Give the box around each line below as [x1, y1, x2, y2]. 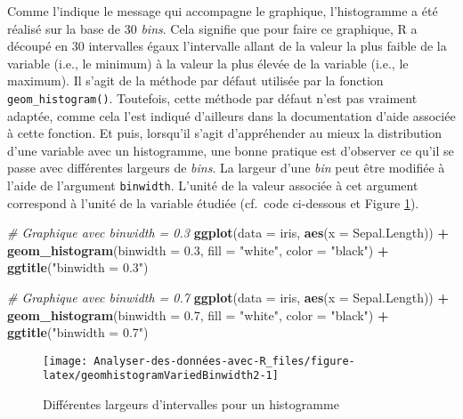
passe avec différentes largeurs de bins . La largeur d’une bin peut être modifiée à [7, 158, 445, 177]
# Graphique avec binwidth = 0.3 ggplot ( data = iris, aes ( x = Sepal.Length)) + [7, 223, 449, 242]
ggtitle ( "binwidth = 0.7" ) [7, 323, 149, 342]
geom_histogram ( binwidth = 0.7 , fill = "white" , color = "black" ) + [7, 305, 389, 324]
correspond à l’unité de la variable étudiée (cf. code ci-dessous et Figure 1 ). [7, 193, 419, 212]
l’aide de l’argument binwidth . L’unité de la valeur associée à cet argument [7, 176, 418, 194]
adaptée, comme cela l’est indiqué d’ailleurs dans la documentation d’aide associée [7, 106, 456, 125]
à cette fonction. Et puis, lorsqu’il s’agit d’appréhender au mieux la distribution [7, 124, 443, 142]
